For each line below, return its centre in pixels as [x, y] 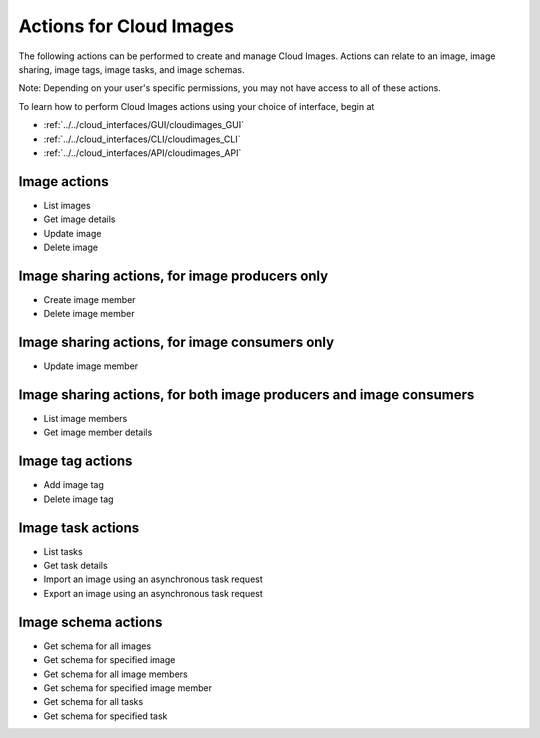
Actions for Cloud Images [126, 26]
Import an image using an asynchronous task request [153, 579]
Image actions [63, 181]
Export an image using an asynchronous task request [153, 593]
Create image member [89, 299]
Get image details [79, 219]
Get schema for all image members [116, 674]
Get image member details [98, 432]
